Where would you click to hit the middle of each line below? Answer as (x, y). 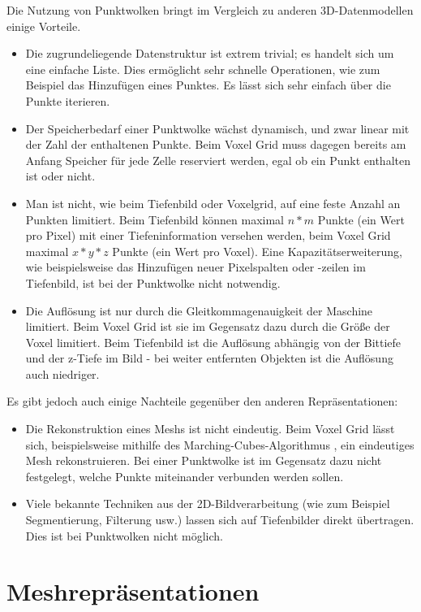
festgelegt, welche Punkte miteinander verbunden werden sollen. (185, 476)
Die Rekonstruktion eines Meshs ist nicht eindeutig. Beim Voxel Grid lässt (210, 429)
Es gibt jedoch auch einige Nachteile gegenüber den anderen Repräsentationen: (202, 401)
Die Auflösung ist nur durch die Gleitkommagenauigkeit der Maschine (199, 310)
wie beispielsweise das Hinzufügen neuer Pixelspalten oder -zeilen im (195, 267)
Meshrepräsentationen (133, 591)
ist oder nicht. (60, 176)
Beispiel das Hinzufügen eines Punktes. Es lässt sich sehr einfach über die (208, 85)
